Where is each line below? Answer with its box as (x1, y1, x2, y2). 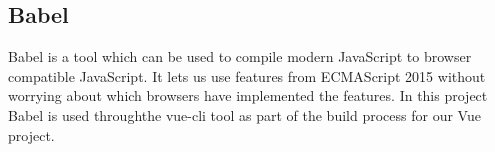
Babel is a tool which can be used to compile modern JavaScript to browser (8, 46, 472, 67)
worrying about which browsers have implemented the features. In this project (8, 85, 488, 106)
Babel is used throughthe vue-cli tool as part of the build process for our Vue (8, 104, 481, 125)
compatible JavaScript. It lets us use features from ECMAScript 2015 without (8, 65, 486, 86)
